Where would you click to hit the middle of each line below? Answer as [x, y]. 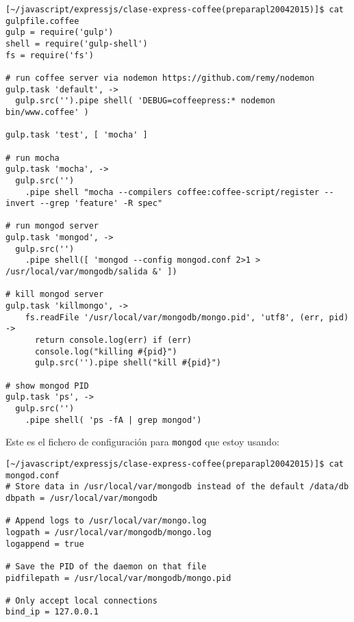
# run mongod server [52, 226]
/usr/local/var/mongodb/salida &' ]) [91, 272]
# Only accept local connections [81, 600]
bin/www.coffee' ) [47, 112]
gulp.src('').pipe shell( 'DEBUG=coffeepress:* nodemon [145, 101]
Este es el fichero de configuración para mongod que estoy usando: [142, 442]
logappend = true [45, 544]
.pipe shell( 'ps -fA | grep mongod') [113, 420]
